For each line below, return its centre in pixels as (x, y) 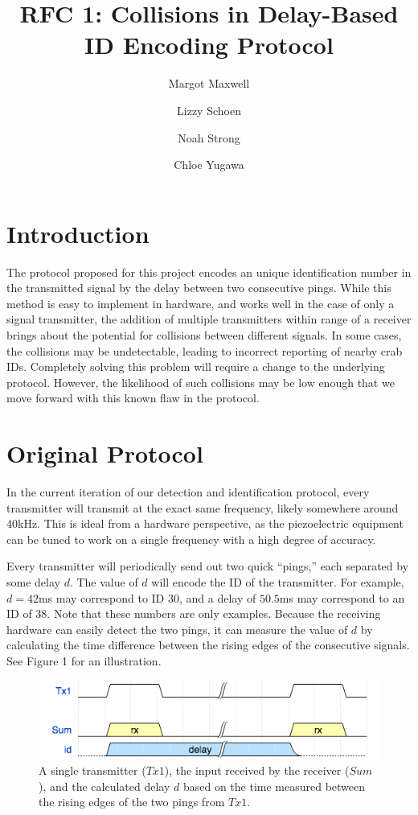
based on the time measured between (274, 786)
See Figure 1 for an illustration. (84, 661)
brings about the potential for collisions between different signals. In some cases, (204, 335)
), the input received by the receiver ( (257, 770)
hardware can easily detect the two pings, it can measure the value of (177, 629)
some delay (33, 582)
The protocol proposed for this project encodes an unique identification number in (209, 272)
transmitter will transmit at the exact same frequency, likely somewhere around (203, 507)
